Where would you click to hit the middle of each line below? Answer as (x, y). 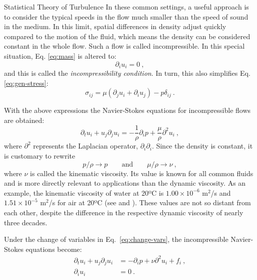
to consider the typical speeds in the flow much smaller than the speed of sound (126, 16)
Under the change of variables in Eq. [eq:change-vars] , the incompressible (116, 239)
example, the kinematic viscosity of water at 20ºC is (84, 192)
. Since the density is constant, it (202, 146)
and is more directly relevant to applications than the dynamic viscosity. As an (125, 183)
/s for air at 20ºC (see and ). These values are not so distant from (150, 202)
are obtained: (24, 120)
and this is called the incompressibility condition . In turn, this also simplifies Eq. (127, 73)
